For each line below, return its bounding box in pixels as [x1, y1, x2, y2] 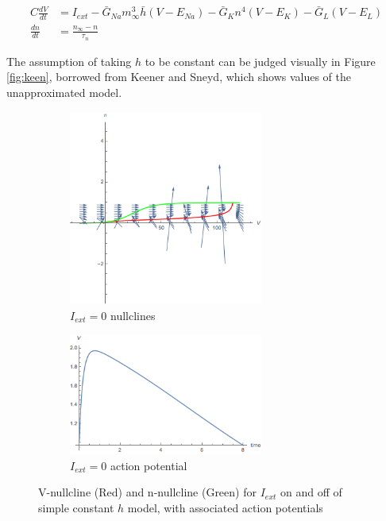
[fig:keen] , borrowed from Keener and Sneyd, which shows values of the [6, 68, 352, 85]
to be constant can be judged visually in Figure [145, 52, 376, 69]
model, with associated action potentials [127, 499, 323, 515]
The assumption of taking [6, 52, 132, 69]
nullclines [110, 307, 156, 324]
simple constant [38, 499, 114, 515]
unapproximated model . [6, 84, 122, 101]
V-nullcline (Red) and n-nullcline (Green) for [38, 484, 257, 500]
